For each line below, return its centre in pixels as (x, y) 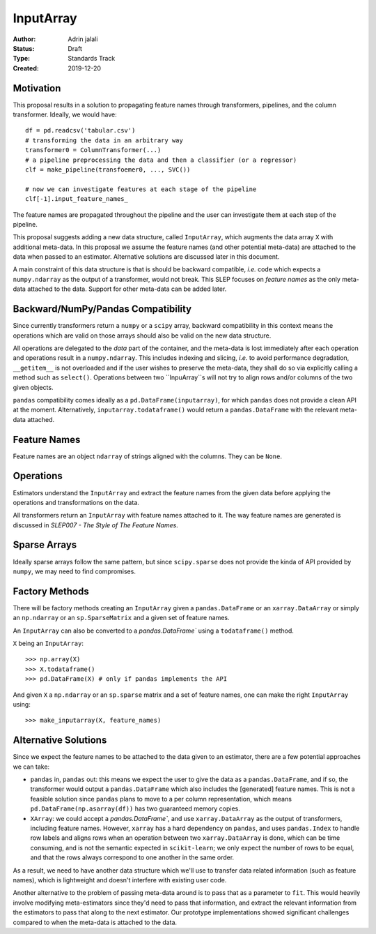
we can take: (31, 767)
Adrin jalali (83, 39)
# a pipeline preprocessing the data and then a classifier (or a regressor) (161, 160)
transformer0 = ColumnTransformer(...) (93, 150)
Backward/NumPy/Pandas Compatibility (102, 309)
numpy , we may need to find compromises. (74, 571)
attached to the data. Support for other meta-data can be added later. (127, 289)
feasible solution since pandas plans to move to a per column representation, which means (161, 799)
